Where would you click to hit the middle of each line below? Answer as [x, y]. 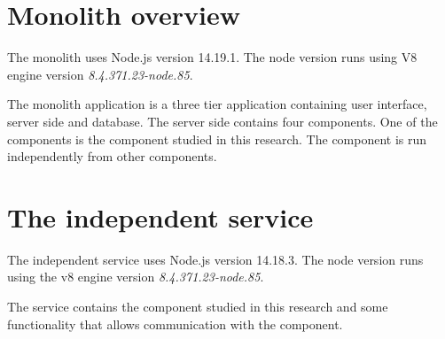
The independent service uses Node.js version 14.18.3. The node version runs [215, 259]
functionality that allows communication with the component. [175, 324]
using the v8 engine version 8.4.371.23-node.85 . [136, 277]
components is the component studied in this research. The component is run [217, 139]
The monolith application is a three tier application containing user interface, [217, 104]
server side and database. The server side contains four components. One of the [222, 121]
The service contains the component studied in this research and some [198, 306]
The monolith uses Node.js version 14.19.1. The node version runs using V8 [212, 57]
